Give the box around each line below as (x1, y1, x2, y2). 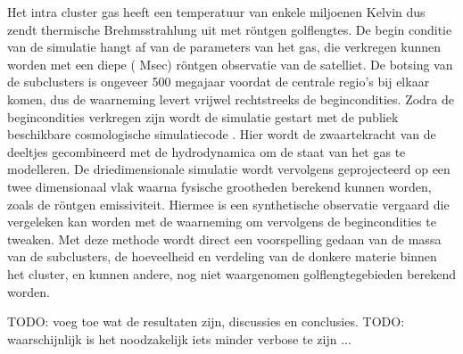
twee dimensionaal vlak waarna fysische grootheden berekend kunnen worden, (7, 177, 432, 195)
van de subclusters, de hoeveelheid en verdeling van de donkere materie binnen (7, 247, 437, 266)
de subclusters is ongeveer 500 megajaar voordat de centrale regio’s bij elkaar (7, 72, 430, 91)
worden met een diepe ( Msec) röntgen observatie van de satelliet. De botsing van (7, 54, 453, 73)
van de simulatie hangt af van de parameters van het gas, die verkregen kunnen (7, 37, 442, 56)
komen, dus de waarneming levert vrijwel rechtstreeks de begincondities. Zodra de (7, 89, 455, 108)
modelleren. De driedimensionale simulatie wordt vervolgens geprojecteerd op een (7, 160, 451, 178)
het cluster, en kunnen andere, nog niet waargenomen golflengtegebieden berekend (7, 264, 457, 283)
